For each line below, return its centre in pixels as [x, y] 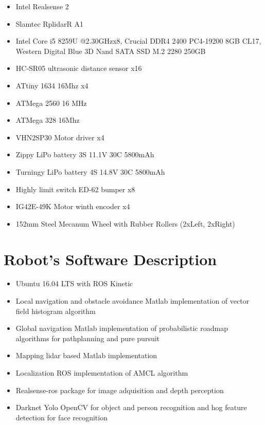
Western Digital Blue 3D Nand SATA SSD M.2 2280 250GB [111, 51]
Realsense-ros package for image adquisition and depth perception [120, 390]
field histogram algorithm [56, 311]
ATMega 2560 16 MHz [51, 103]
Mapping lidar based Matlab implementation [86, 355]
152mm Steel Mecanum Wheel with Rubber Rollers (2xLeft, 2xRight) [125, 223]
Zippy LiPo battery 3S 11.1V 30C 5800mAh [85, 154]
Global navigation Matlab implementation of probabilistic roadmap [122, 328]
